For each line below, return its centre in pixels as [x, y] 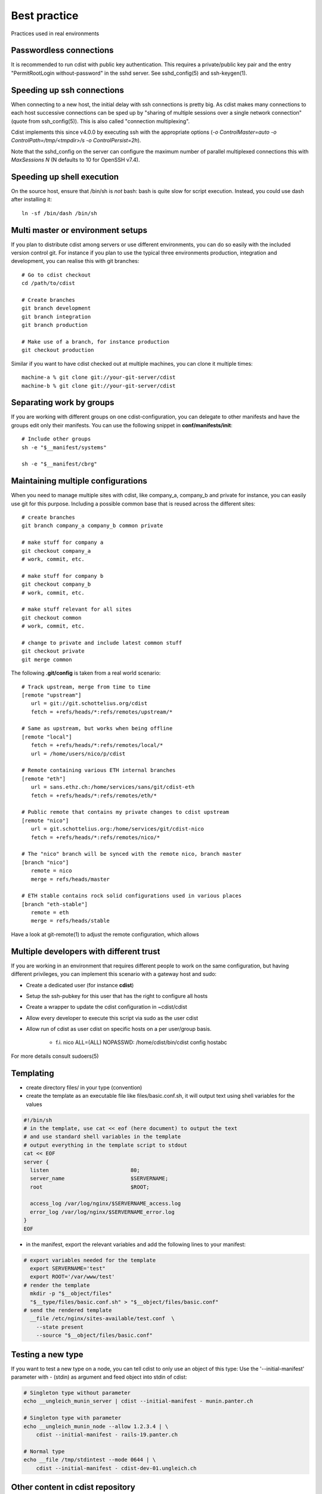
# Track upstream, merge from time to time [86, 687]
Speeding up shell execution [65, 177]
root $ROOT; [90, 1187]
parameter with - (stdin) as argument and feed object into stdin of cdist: [99, 1377]
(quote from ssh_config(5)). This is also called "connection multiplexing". [100, 121]
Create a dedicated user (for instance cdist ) [80, 985]
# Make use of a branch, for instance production [96, 342]
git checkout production [58, 350]
